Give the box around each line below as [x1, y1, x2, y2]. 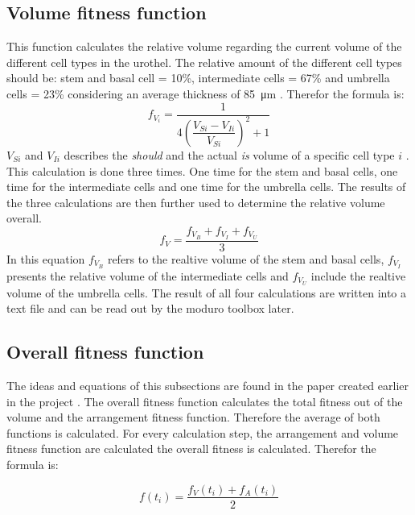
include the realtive [310, 267, 406, 284]
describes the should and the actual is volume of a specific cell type [64, 146, 395, 163]
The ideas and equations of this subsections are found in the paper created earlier [6, 376, 409, 393]
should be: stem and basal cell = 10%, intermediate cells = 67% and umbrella [6, 69, 390, 86]
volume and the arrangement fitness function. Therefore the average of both [6, 409, 380, 426]
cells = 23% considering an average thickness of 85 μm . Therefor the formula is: [6, 85, 405, 102]
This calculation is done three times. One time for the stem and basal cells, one [6, 162, 398, 179]
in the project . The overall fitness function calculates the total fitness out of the [6, 392, 403, 409]
